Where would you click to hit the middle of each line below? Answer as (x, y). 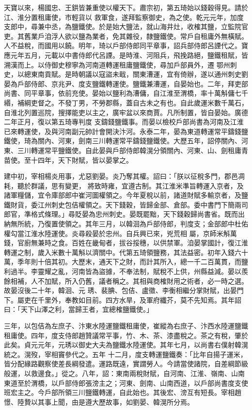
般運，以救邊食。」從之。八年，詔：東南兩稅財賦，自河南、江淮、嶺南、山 (121, 373)
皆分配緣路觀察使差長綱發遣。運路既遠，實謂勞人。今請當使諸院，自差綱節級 (126, 364)
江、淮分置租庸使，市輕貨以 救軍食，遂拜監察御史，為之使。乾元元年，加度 (124, 17)
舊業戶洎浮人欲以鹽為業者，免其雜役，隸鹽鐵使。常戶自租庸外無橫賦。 (136, 36)
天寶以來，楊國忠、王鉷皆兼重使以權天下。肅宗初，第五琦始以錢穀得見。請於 (126, 7)
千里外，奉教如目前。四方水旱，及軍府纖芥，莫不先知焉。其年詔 (139, 299)
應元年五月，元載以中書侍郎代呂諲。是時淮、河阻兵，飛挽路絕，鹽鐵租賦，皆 (126, 55)
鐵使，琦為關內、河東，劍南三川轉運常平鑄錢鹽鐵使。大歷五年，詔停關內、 (123, 141)
